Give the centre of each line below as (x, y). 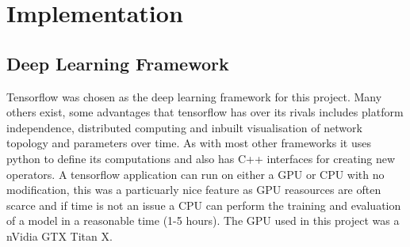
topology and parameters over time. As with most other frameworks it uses (189, 143)
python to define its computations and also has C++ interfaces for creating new (201, 158)
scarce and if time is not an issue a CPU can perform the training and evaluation (204, 205)
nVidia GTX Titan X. (59, 236)
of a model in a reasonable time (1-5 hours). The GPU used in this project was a (203, 220)
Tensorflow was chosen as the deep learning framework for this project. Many (194, 96)
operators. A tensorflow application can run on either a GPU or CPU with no (195, 174)
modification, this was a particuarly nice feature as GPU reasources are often (194, 190)
